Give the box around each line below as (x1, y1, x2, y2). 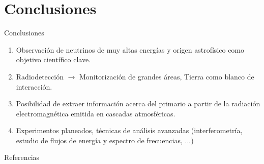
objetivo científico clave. (16, 54, 91, 65)
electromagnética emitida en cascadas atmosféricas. (16, 108, 175, 118)
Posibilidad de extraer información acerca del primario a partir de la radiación (16, 98, 260, 109)
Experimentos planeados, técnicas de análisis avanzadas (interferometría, (16, 125, 243, 136)
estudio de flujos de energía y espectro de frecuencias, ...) (16, 135, 194, 145)
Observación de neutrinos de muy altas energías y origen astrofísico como (16, 44, 245, 55)
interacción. (16, 81, 52, 92)
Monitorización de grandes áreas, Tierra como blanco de (79, 71, 254, 81)
